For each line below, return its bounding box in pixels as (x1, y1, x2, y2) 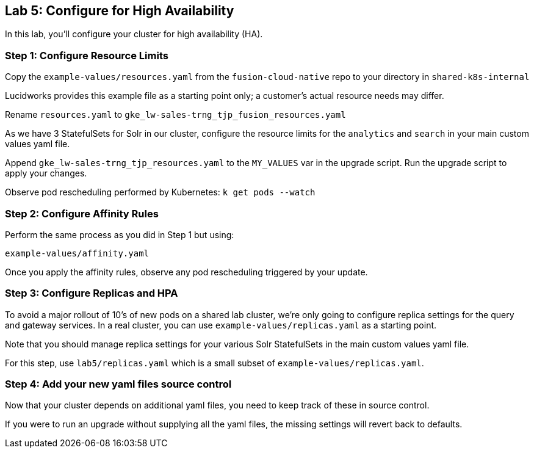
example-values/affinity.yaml (5, 248, 150, 258)
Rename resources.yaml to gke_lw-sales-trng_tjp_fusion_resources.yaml (5, 109, 346, 120)
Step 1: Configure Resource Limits (5, 49, 168, 62)
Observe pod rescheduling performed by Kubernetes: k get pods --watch (5, 187, 316, 198)
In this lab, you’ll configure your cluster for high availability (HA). (5, 29, 263, 40)
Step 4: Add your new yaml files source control (5, 378, 232, 391)
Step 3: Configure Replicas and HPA (5, 287, 178, 300)
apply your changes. (5, 168, 87, 179)
